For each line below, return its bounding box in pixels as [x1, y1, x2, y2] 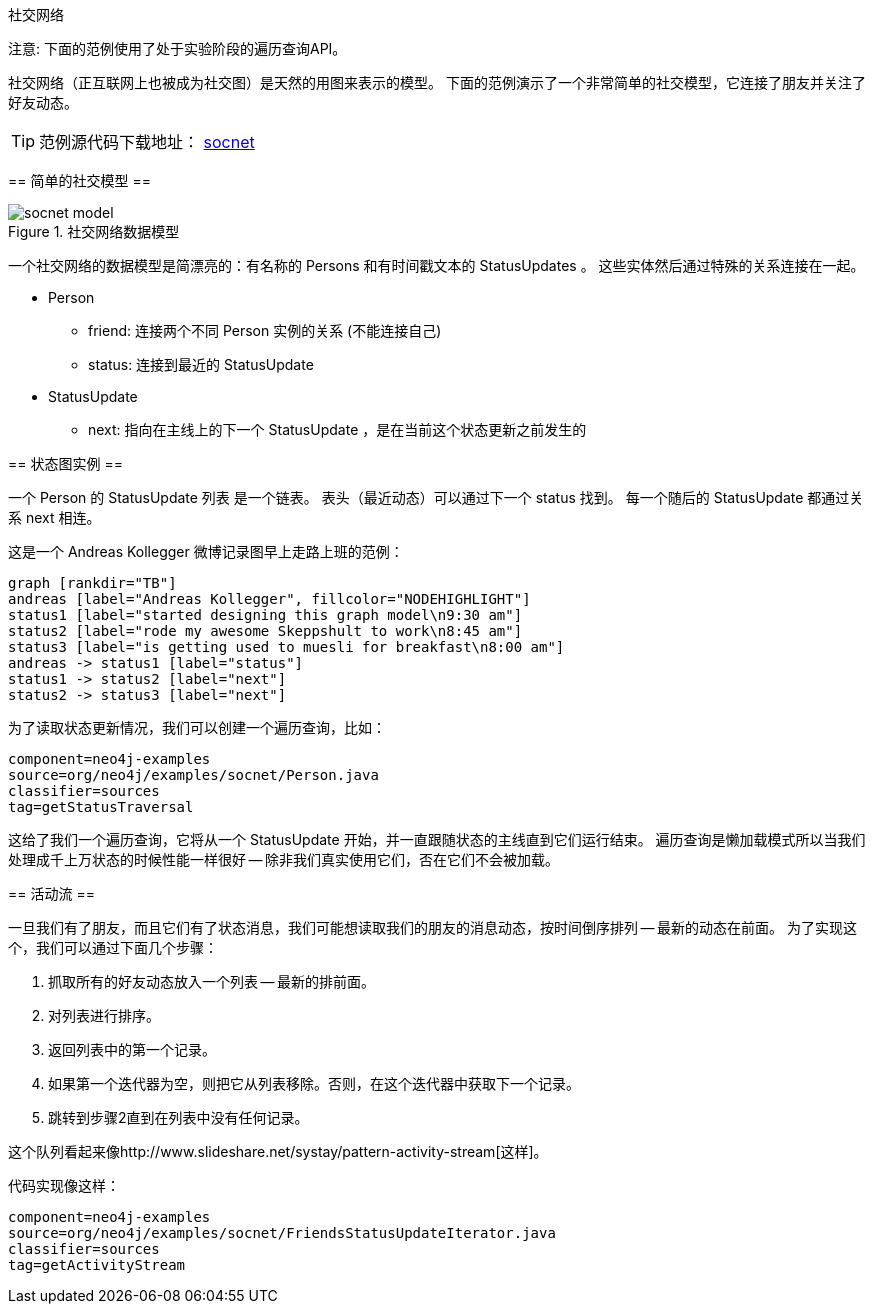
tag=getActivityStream [8, 1257, 186, 1273]
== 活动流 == [8, 885, 95, 902]
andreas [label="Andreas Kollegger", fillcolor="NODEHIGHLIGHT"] [8, 591, 531, 607]
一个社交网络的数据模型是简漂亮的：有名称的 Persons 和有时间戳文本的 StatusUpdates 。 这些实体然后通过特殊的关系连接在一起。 [8, 257, 865, 274]
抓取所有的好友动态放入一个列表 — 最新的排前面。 [48, 973, 376, 990]
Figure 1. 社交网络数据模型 [8, 223, 180, 240]
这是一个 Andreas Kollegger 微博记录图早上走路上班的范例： [8, 543, 404, 560]
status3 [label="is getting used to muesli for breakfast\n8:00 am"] [8, 639, 565, 655]
